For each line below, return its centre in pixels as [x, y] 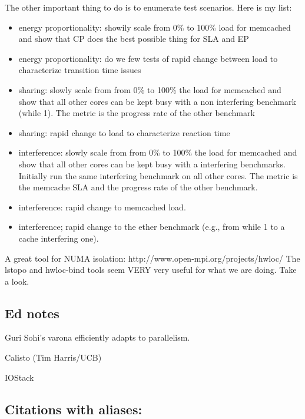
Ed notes [32, 313]
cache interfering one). [59, 238]
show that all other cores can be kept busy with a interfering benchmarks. [152, 164]
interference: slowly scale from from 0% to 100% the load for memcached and [158, 152]
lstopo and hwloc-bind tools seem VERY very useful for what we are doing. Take [151, 270]
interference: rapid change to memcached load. [102, 207]
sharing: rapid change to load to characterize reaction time [124, 132]
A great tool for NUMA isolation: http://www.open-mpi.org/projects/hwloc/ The [152, 258]
